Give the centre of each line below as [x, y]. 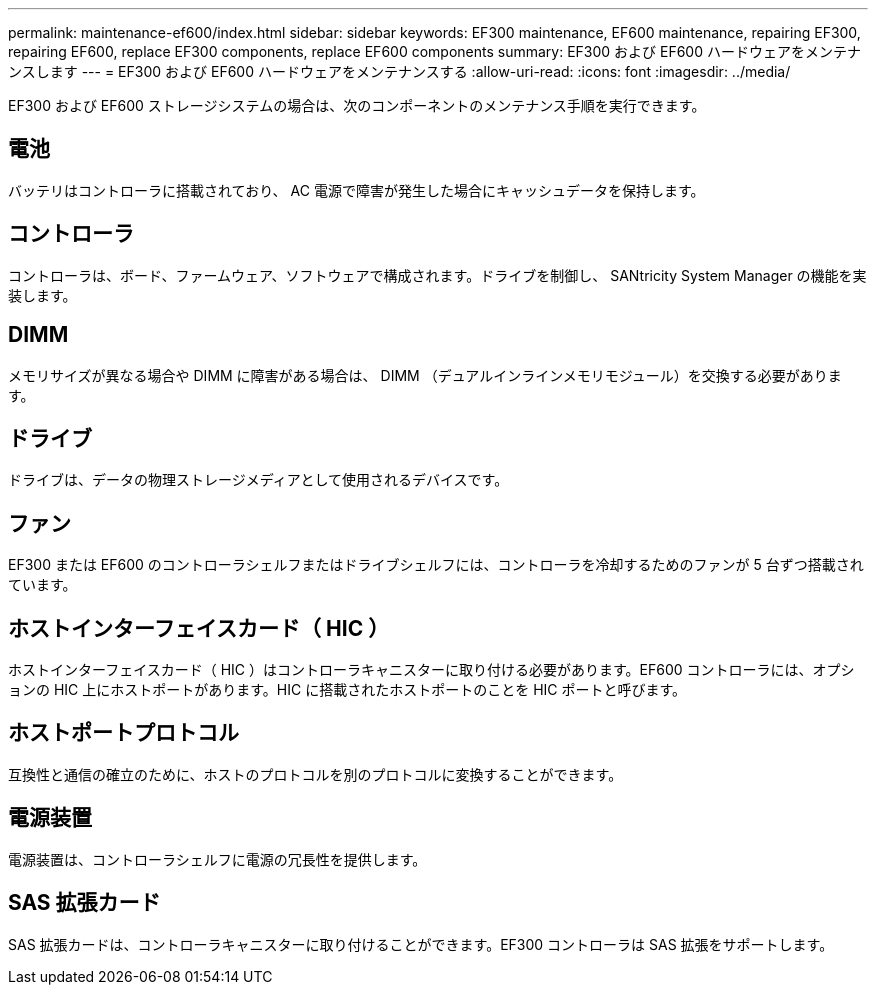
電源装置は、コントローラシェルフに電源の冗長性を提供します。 [217, 859]
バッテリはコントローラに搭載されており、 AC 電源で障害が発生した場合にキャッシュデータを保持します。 [356, 190]
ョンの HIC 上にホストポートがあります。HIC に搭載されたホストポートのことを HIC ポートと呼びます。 [347, 690]
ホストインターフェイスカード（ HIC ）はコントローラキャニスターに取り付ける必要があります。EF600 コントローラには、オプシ [431, 670]
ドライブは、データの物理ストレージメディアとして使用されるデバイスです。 [258, 480]
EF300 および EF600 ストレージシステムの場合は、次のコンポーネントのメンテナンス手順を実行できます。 [357, 105]
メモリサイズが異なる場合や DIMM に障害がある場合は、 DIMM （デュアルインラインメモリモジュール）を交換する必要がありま [425, 375]
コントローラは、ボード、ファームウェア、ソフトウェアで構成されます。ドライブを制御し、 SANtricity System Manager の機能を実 [437, 275]
